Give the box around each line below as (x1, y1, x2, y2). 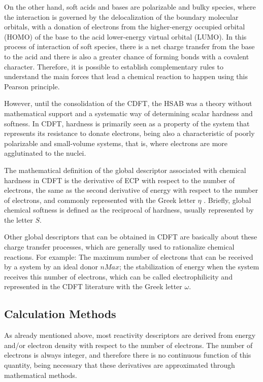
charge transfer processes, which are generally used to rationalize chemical (4, 241, 235, 252)
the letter (4, 214, 33, 225)
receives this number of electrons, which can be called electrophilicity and (4, 271, 233, 282)
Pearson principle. (4, 81, 60, 91)
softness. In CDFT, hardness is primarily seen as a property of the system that (4, 118, 250, 128)
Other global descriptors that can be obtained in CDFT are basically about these (4, 231, 257, 242)
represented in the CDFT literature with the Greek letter (4, 281, 182, 292)
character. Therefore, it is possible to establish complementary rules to (4, 61, 223, 72)
